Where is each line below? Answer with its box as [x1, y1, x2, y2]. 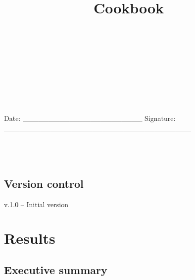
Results [4, 228, 55, 248]
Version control [4, 175, 84, 191]
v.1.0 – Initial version [4, 199, 69, 209]
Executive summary [4, 262, 107, 278]
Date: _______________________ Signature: [4, 112, 176, 123]
